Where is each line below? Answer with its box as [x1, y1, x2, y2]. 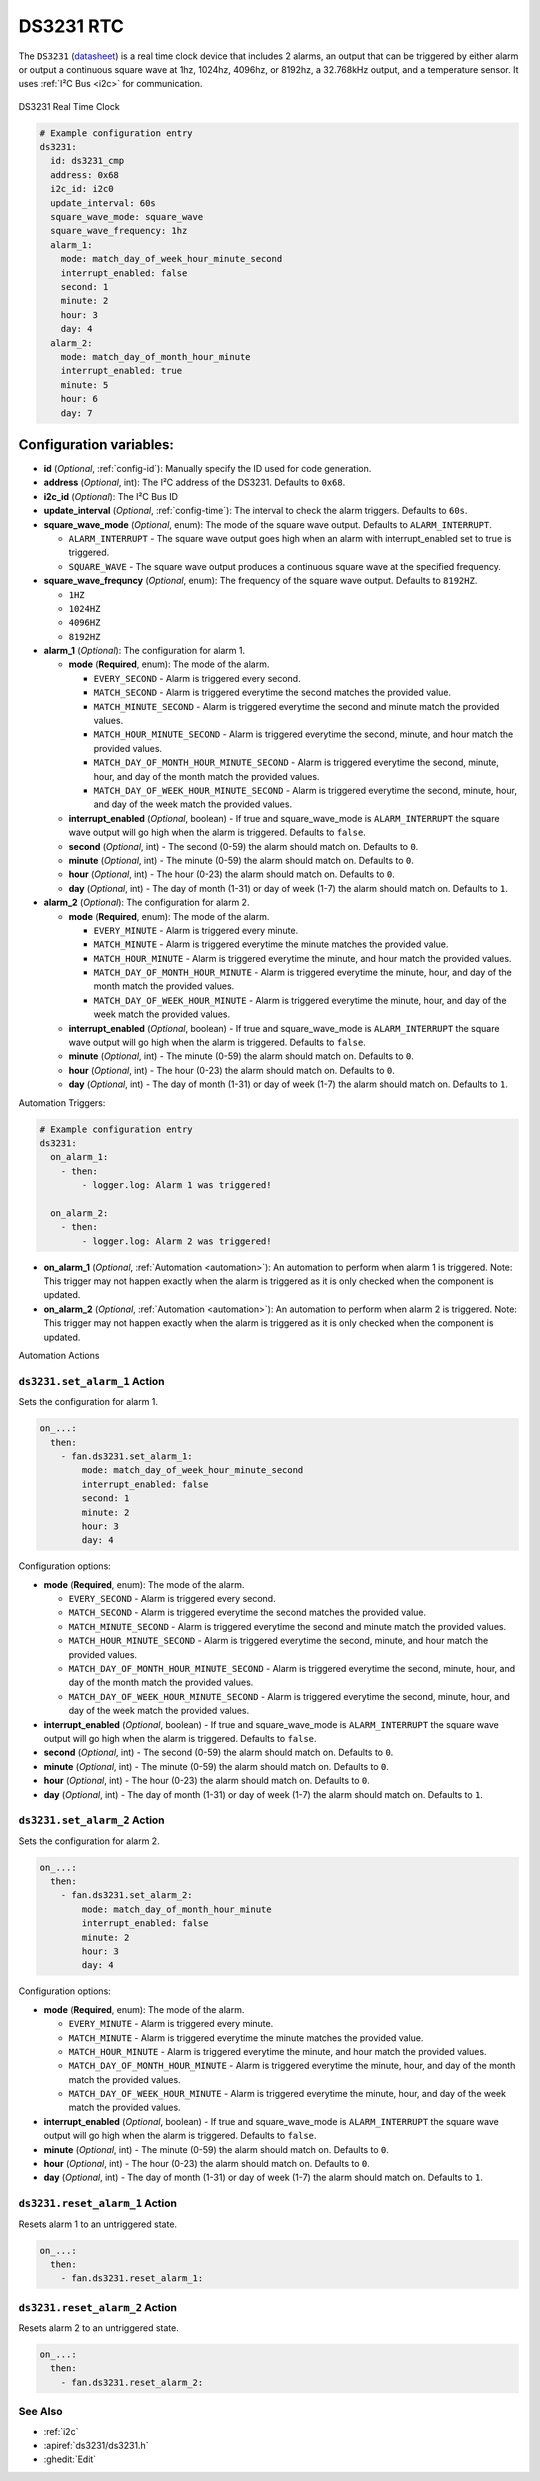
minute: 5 [60, 379, 109, 390]
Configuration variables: [18, 436, 175, 453]
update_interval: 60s [50, 197, 157, 209]
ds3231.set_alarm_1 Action [18, 1374, 165, 1388]
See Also [18, 2405, 63, 2419]
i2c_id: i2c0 [50, 183, 114, 195]
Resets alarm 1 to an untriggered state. [18, 2218, 178, 2230]
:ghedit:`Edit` [43, 2453, 97, 2465]
